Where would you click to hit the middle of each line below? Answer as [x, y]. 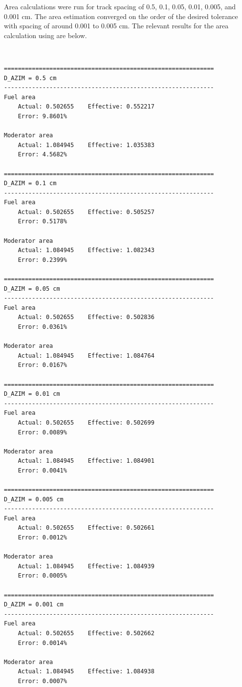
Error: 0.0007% [42, 681]
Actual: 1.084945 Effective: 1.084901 [86, 461]
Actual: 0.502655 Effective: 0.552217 [86, 107]
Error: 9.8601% [42, 116]
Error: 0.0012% [42, 538]
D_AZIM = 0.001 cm [34, 605]
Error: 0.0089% [42, 432]
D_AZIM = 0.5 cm [30, 78]
